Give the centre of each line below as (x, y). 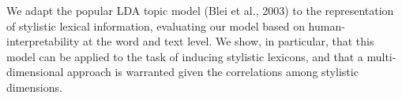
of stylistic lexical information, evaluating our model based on (156, 25)
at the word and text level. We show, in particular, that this (228, 41)
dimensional (35, 72)
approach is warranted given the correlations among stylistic (213, 72)
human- (327, 25)
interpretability (43, 41)
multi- (381, 56)
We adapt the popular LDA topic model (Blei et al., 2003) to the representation (200, 10)
